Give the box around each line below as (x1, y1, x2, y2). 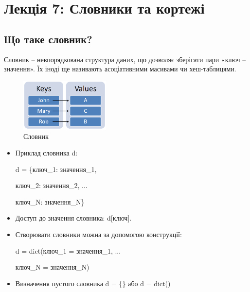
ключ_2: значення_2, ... (15, 180, 88, 190)
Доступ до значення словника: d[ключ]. (15, 213, 132, 223)
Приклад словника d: (15, 148, 78, 158)
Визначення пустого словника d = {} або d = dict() (15, 278, 171, 288)
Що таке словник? (4, 31, 92, 46)
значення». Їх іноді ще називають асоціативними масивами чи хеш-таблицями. (4, 64, 236, 74)
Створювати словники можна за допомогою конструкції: (15, 229, 182, 240)
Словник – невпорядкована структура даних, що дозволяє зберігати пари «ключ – (4, 54, 246, 64)
